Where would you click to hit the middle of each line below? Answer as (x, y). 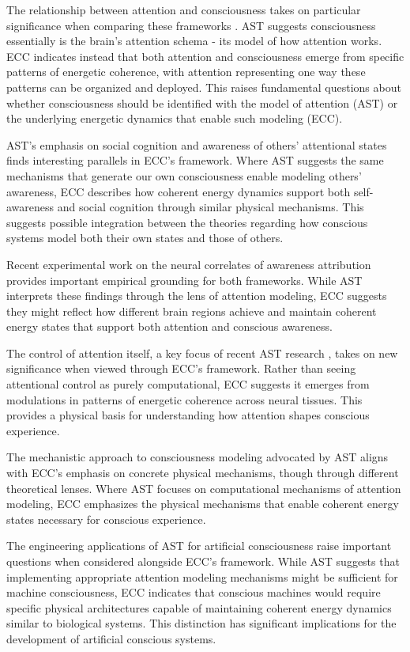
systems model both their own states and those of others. (145, 238)
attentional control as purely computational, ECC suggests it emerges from (188, 384)
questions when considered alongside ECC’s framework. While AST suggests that (203, 561)
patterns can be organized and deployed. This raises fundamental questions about (204, 87)
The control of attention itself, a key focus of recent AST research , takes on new (202, 353)
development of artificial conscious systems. (111, 638)
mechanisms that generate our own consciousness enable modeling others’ (184, 175)
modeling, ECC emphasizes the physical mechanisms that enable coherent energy (203, 504)
